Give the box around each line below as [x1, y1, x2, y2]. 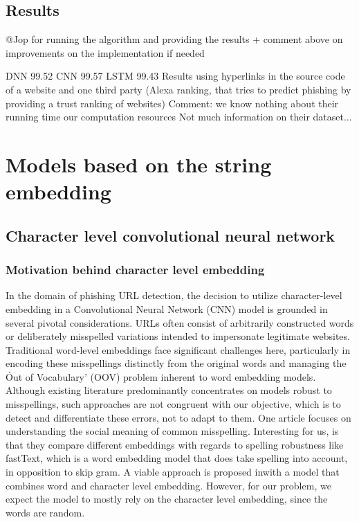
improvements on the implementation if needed [6, 45, 205, 60]
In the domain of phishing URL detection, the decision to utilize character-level [6, 288, 342, 303]
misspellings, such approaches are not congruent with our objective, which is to [6, 397, 341, 411]
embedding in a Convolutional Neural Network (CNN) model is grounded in [6, 301, 328, 316]
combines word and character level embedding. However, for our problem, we [6, 478, 331, 492]
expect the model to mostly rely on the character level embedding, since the [6, 492, 328, 506]
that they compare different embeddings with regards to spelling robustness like [6, 437, 344, 451]
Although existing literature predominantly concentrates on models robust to [6, 383, 332, 397]
